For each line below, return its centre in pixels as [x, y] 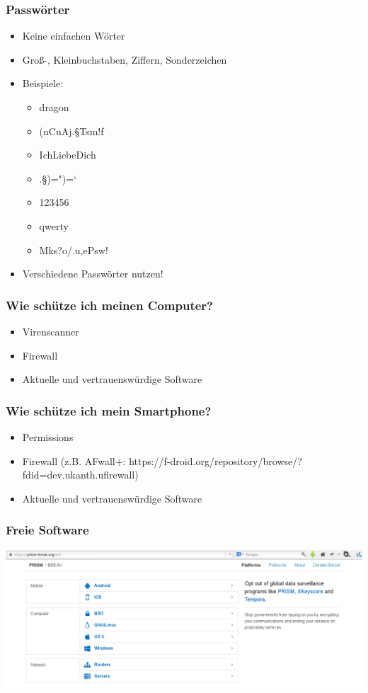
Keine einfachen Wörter [74, 36]
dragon [54, 107]
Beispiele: [43, 83]
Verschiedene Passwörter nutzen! [93, 274]
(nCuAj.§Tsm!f [71, 131]
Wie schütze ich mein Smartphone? [109, 410]
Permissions [48, 436]
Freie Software [47, 530]
